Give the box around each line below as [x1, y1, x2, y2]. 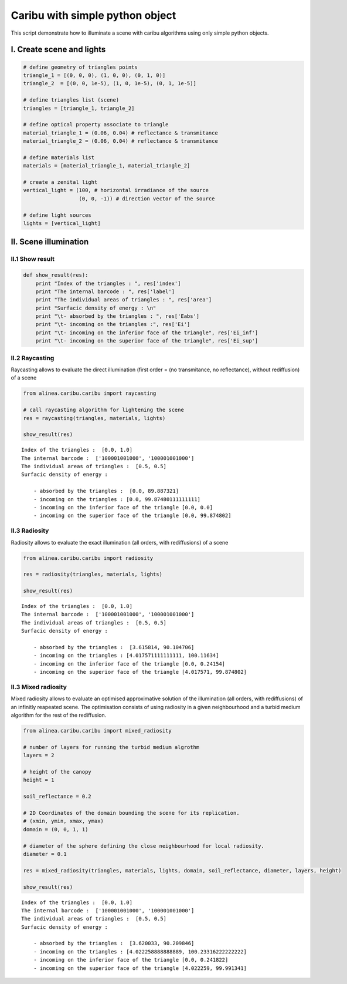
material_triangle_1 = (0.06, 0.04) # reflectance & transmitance [23, 129, 218, 136]
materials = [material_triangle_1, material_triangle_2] [23, 162, 190, 169]
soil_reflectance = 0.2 [23, 793, 92, 800]
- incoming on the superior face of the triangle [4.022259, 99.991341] [33, 965, 247, 972]
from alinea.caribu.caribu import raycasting [23, 390, 157, 397]
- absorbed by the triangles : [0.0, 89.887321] [33, 488, 179, 495]
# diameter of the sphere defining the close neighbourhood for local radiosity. [23, 842, 265, 849]
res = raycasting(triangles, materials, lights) [23, 415, 166, 421]
